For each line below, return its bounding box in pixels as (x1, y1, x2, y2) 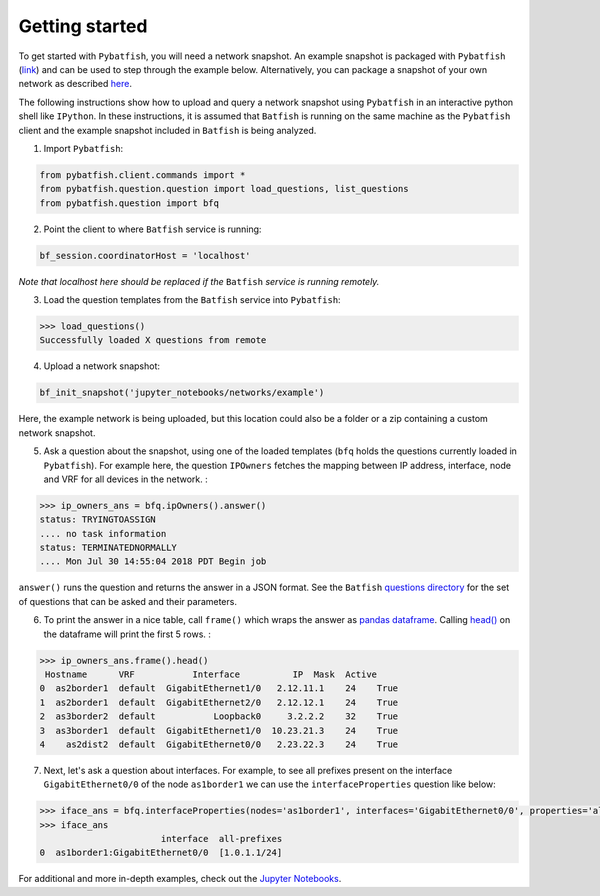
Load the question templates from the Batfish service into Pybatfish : (43, 294, 341, 305)
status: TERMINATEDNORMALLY (39, 542, 177, 554)
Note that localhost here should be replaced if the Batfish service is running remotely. (18, 275, 380, 287)
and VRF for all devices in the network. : (43, 473, 209, 485)
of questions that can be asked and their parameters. (18, 595, 237, 607)
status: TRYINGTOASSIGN (39, 514, 157, 525)
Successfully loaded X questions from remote (39, 335, 267, 346)
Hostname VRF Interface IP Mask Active (45, 668, 378, 680)
